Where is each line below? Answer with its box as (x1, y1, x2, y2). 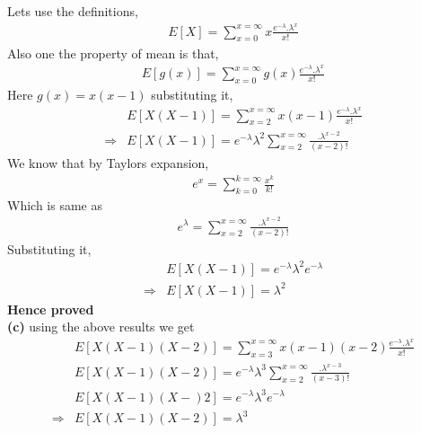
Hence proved (7, 299, 94, 318)
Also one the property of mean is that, (7, 43, 219, 62)
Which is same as (7, 195, 102, 214)
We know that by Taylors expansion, (7, 153, 209, 172)
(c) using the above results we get (7, 317, 195, 336)
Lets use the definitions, (7, 2, 138, 20)
